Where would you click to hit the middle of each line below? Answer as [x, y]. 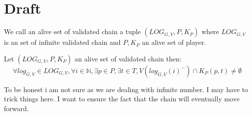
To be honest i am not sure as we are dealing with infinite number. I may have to [126, 89]
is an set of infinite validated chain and [62, 42]
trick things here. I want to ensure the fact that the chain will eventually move [122, 99]
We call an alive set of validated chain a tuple [72, 31]
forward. [16, 108]
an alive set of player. [174, 42]
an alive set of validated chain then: [128, 58]
